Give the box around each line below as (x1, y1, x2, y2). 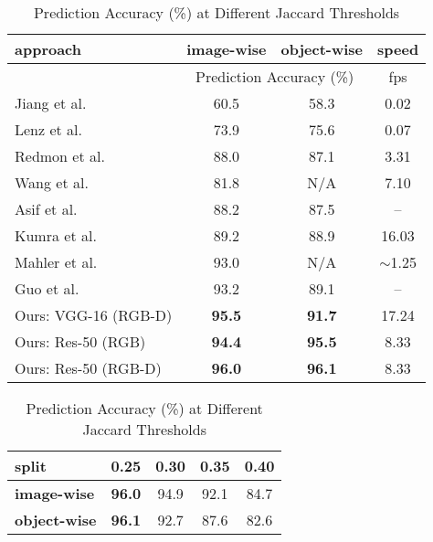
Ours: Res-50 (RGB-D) (15, 357, 162, 378)
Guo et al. (15, 278, 79, 299)
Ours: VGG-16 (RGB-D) (15, 304, 173, 325)
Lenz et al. (15, 119, 82, 140)
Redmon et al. (15, 145, 105, 166)
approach (15, 38, 82, 59)
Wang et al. (15, 172, 89, 193)
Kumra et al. (15, 225, 97, 246)
